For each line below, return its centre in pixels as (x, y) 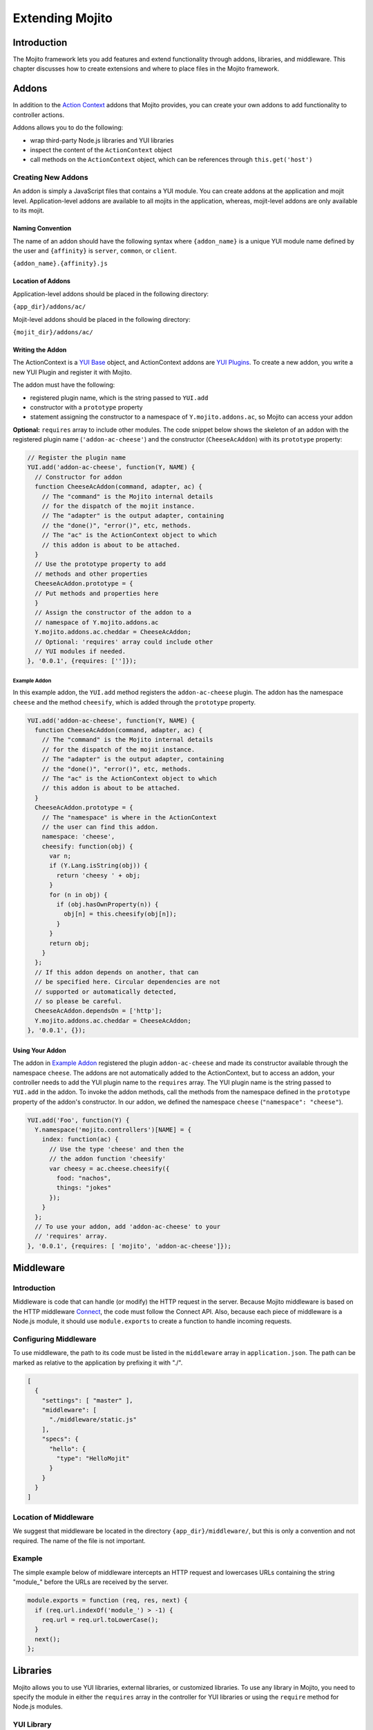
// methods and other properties (91, 574)
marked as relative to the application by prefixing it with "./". (98, 1363)
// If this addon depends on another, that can (117, 972)
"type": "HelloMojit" (93, 1458)
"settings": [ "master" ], (88, 1400)
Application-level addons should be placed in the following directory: (111, 293)
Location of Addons (41, 281)
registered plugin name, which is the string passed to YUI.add (119, 397)
